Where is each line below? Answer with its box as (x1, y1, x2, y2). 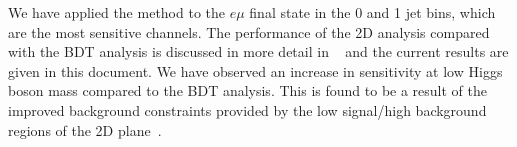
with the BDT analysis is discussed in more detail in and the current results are (8, 41, 509, 62)
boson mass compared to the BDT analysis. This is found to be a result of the (8, 80, 487, 101)
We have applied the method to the (8, 2, 225, 22)
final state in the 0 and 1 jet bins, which (249, 2, 496, 22)
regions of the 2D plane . (8, 119, 162, 140)
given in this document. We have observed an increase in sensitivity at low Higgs (8, 60, 503, 81)
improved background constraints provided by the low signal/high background (8, 99, 487, 120)
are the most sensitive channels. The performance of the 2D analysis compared (8, 21, 490, 42)
